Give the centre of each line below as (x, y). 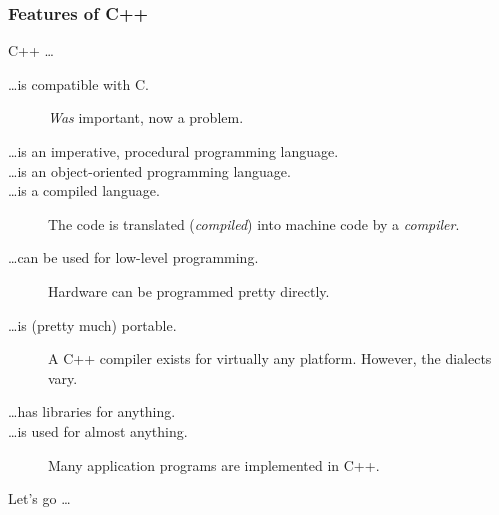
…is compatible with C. (78, 83)
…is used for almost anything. (98, 430)
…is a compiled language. (84, 190)
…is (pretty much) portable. (92, 324)
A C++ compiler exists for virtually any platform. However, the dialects (270, 358)
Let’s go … (39, 498)
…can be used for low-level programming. (133, 257)
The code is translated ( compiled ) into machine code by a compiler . (254, 223)
